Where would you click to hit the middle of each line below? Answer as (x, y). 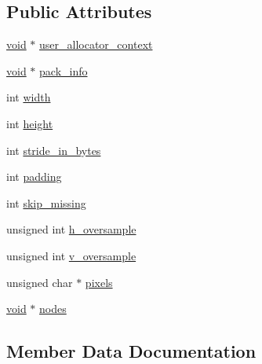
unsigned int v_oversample (71, 255)
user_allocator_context (96, 44)
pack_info (64, 70)
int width (29, 97)
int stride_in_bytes (54, 150)
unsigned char (40, 282)
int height (30, 123)
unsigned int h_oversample (71, 229)
